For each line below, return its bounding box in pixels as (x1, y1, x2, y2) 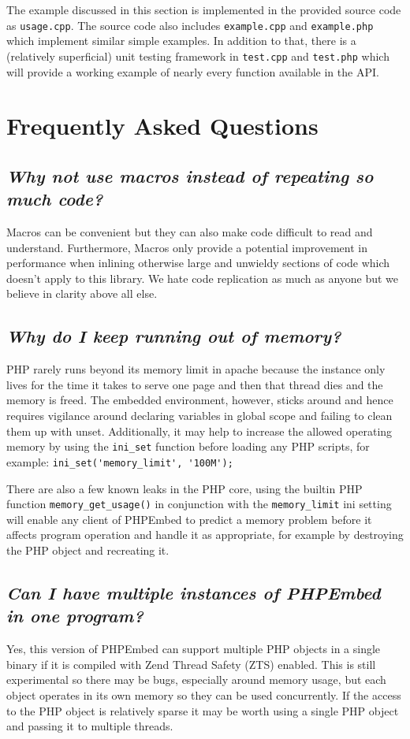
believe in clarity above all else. (6, 285, 158, 302)
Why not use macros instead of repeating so (6, 163, 374, 188)
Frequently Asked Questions (6, 110, 319, 142)
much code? (6, 187, 103, 211)
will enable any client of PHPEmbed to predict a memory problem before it (6, 511, 372, 527)
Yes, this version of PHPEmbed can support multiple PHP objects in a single (6, 641, 381, 657)
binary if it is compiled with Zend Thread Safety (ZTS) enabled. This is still (6, 655, 376, 672)
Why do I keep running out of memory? (6, 324, 341, 348)
